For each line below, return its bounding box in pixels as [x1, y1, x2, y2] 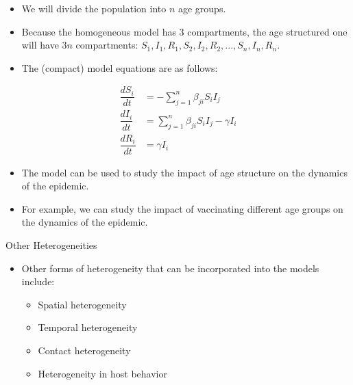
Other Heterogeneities [5, 238, 97, 252]
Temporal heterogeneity [38, 320, 138, 334]
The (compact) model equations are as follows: [21, 60, 218, 75]
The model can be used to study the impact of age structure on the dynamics [21, 165, 348, 179]
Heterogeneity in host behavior [38, 366, 167, 380]
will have [21, 38, 59, 52]
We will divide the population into [21, 1, 167, 15]
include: [21, 274, 55, 289]
